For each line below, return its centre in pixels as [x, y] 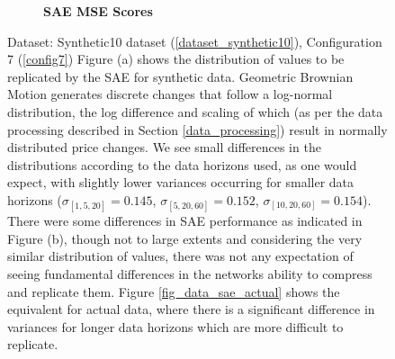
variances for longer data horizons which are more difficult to [175, 326]
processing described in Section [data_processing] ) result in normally [197, 129]
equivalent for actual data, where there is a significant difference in [191, 309]
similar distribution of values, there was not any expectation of [180, 256]
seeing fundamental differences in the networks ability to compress [190, 273]
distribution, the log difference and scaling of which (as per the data [195, 111]
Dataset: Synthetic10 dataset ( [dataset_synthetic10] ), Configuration [195, 41]
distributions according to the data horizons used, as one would [182, 164]
